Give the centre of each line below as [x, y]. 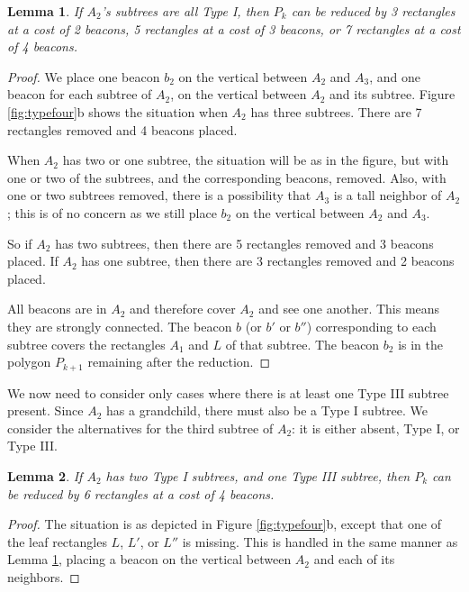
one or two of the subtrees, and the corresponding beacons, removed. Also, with [227, 177]
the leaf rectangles [57, 541]
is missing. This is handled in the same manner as [320, 541]
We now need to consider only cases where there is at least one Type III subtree [228, 392]
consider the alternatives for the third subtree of [140, 428]
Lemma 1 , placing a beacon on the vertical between [149, 559]
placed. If [33, 261]
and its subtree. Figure [392, 94]
